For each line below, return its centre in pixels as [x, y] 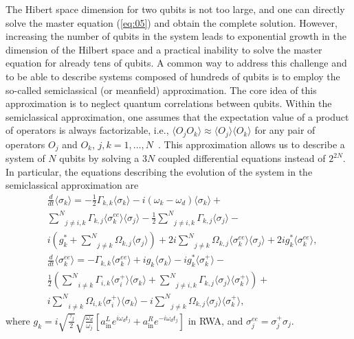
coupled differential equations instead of [242, 158]
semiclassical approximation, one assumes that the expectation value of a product [177, 116]
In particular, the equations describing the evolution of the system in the [159, 171]
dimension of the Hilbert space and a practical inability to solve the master [164, 49]
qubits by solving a [99, 158]
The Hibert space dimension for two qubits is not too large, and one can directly [175, 9]
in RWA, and [215, 320]
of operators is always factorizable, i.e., [87, 130]
